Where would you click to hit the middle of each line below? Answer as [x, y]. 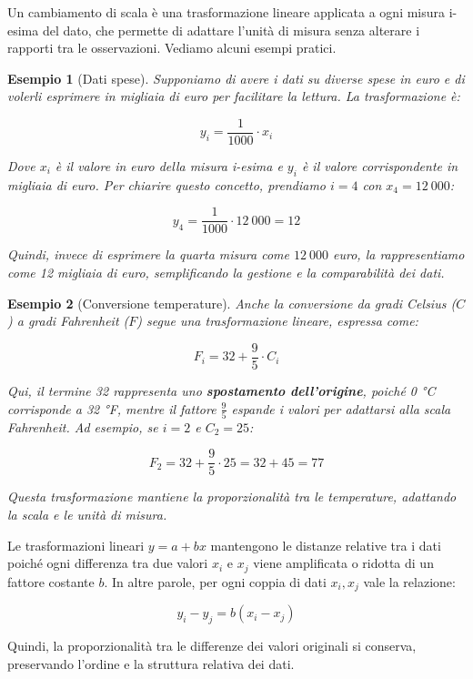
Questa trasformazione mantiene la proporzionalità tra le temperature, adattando [232, 497]
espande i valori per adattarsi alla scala [341, 408]
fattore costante [51, 581]
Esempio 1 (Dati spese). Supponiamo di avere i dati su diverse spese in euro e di [236, 78]
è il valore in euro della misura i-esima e [169, 166]
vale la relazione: [409, 581]
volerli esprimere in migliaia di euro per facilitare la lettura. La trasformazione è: [234, 96]
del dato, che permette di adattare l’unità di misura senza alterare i [231, 30]
